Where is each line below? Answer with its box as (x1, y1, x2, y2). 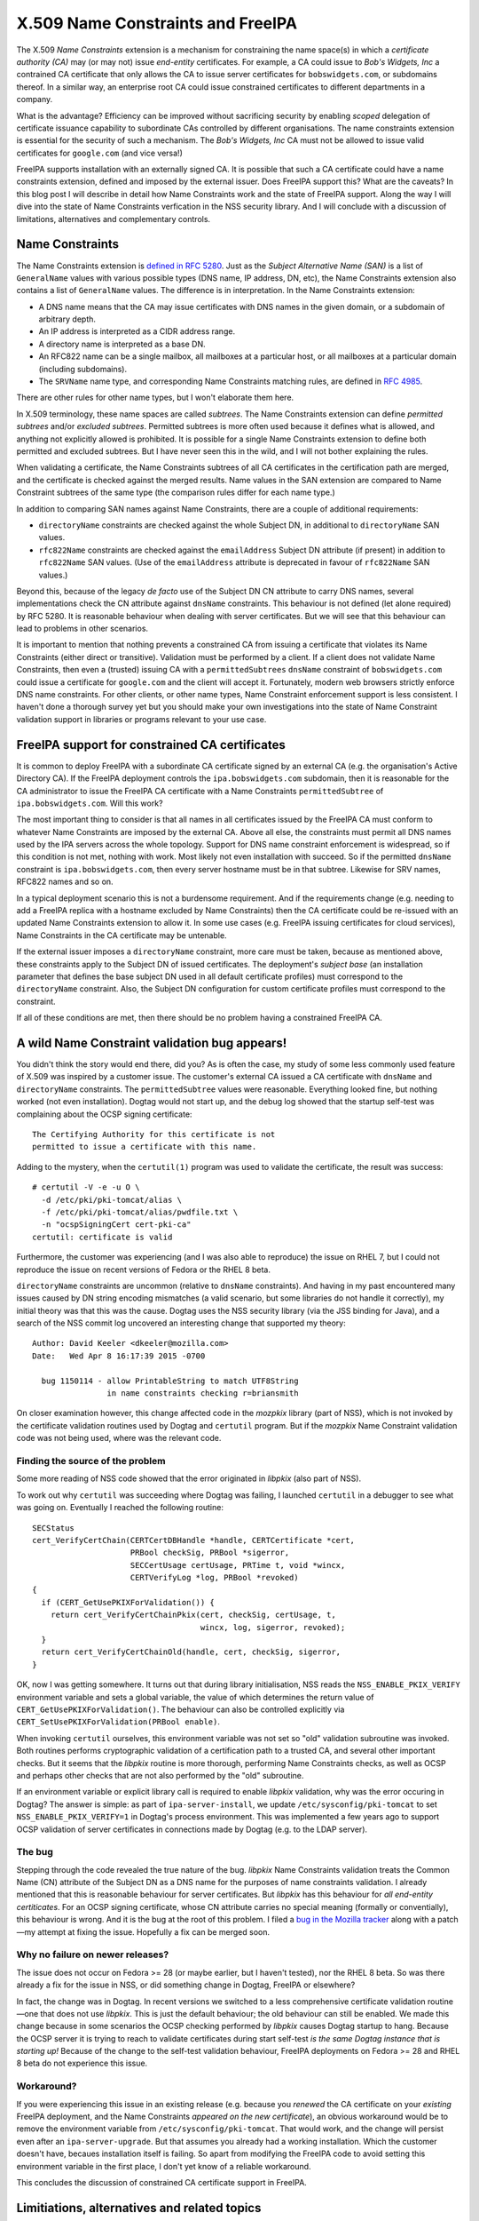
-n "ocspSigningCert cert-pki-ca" (41, 1220, 192, 1230)
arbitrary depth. (38, 314, 97, 324)
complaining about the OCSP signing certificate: (16, 1109, 192, 1119)
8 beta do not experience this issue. (16, 2058, 148, 2069)
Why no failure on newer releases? (16, 1948, 169, 1961)
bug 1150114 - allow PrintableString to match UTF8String (41, 1375, 299, 1386)
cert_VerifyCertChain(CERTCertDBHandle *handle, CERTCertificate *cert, (32, 1535, 355, 1545)
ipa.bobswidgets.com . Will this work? (16, 798, 163, 808)
